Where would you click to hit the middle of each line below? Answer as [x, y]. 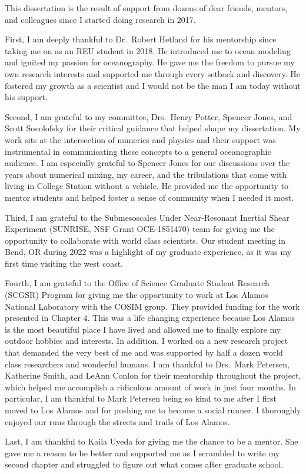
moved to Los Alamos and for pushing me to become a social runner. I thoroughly [153, 410]
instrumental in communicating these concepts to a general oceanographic [138, 151]
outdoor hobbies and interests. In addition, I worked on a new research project [147, 341]
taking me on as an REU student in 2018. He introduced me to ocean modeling [148, 50]
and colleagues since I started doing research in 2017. [100, 19]
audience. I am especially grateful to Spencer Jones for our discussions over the [147, 163]
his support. [26, 97]
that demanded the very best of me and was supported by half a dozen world [144, 352]
